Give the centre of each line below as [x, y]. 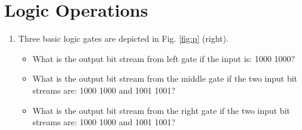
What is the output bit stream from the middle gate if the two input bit [165, 78]
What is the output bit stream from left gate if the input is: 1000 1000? [164, 58]
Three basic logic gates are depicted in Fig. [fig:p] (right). [123, 38]
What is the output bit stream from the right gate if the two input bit [161, 110]
